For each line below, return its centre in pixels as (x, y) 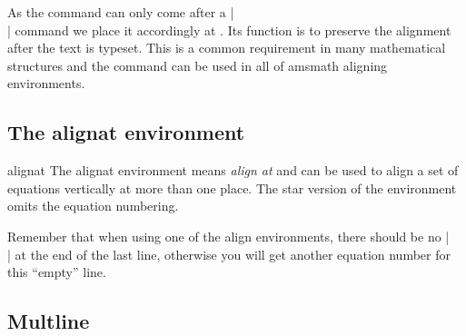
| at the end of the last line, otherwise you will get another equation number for (229, 254)
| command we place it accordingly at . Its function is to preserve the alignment (229, 30)
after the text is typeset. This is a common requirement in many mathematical (227, 48)
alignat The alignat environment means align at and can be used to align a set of (233, 170)
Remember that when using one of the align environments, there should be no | (228, 236)
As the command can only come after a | (121, 12)
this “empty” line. (57, 272)
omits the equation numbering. (93, 206)
